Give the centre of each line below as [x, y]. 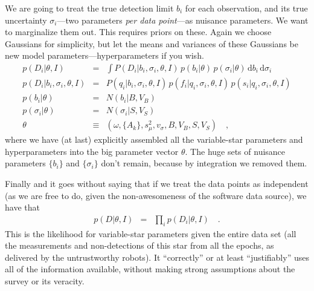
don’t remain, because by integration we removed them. [204, 163]
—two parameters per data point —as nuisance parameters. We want [183, 20]
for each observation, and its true [246, 8]
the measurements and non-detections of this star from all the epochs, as [139, 245]
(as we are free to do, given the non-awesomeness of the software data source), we [156, 195]
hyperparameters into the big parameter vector [92, 151]
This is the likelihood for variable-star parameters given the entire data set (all [151, 233]
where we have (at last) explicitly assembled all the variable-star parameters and [154, 139]
